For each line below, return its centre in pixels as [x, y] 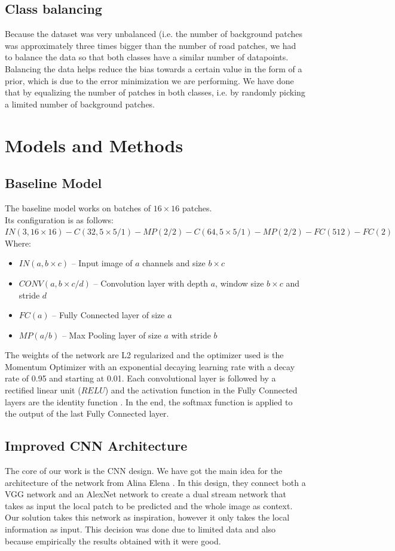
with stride [191, 335]
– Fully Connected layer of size [108, 315]
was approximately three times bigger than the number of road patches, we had [151, 45]
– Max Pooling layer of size [111, 335]
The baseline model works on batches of [78, 207]
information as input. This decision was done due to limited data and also [140, 529]
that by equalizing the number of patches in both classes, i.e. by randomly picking [155, 92]
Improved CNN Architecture [96, 446]
